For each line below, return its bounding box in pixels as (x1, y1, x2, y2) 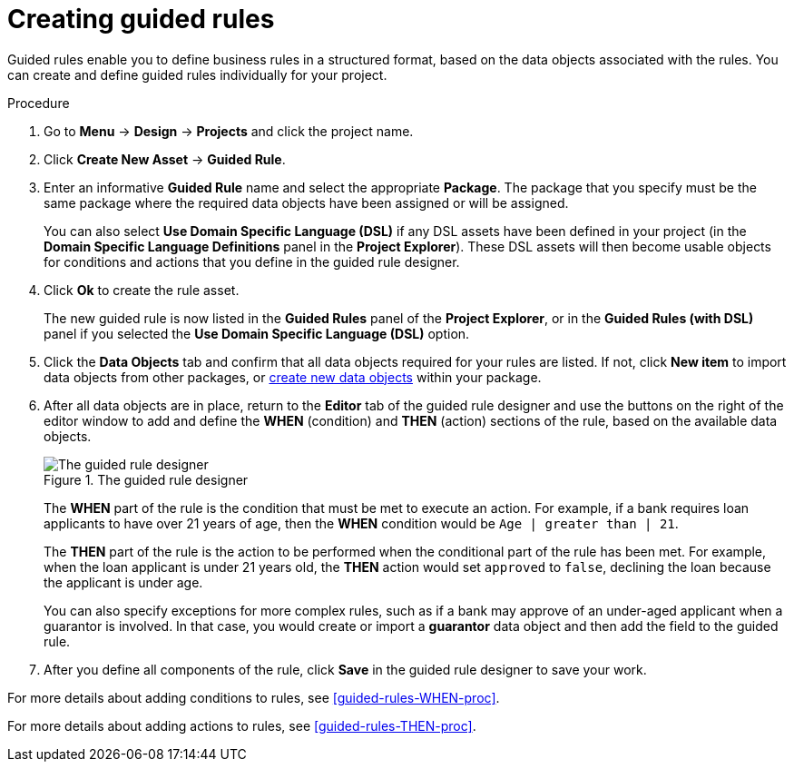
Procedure (7, 94, 70, 111)
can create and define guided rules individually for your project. (7, 66, 387, 83)
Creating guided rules (7, 4, 275, 35)
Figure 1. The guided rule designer (44, 471, 249, 488)
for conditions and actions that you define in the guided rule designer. (44, 253, 460, 270)
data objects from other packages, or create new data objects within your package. (44, 369, 542, 385)
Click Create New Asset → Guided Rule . (44, 151, 286, 167)
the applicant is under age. (44, 574, 203, 590)
